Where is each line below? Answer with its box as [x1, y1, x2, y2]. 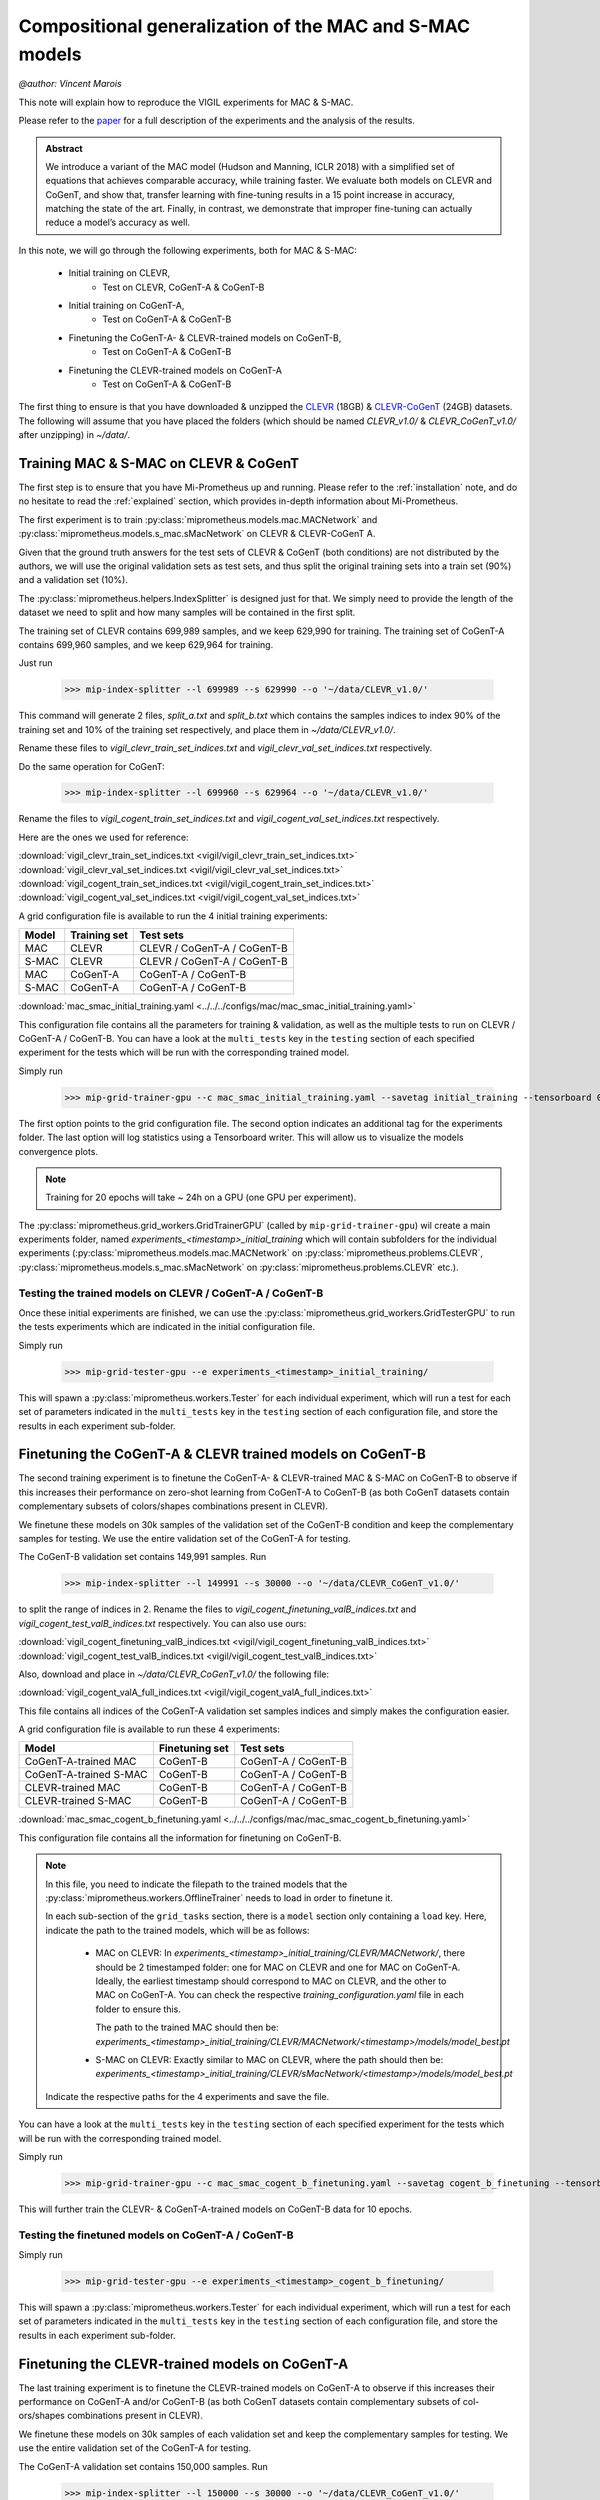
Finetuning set [158, 1741, 229, 1755]
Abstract [45, 142, 84, 154]
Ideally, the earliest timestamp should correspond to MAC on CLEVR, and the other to [95, 1975, 447, 1987]
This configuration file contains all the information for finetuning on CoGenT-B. [18, 1831, 342, 1844]
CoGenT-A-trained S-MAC [24, 1768, 148, 1782]
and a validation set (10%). [18, 574, 129, 586]
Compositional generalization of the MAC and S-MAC [18, 15, 470, 37]
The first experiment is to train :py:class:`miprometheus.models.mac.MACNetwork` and [18, 513, 378, 525]
